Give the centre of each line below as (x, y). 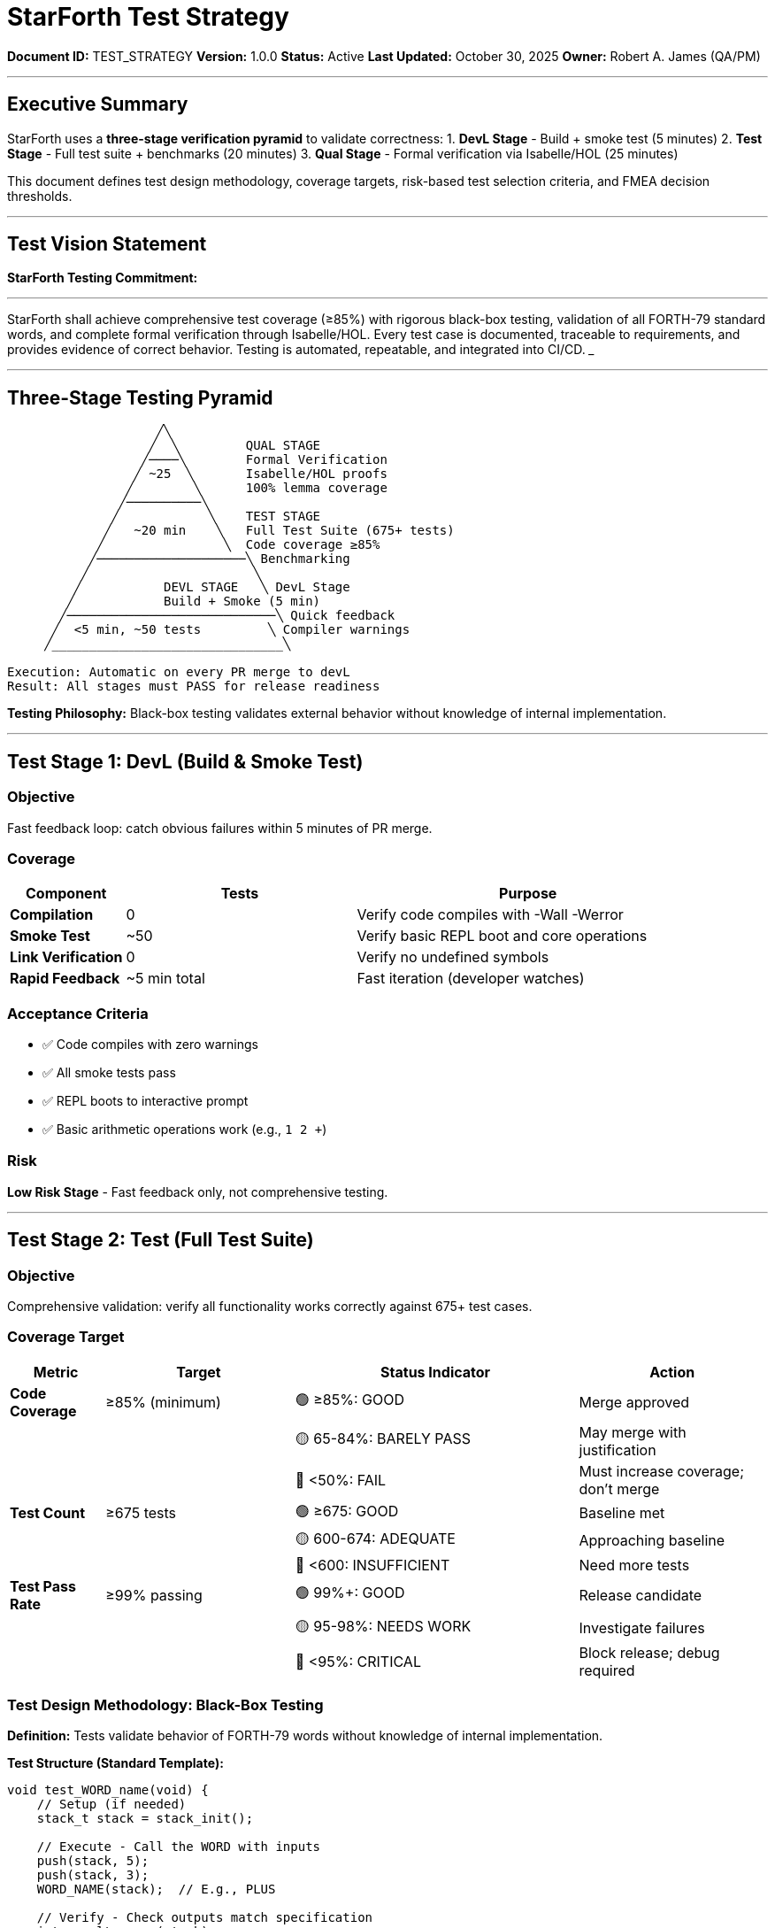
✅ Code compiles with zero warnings (150, 1044)
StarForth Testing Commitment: (103, 278)
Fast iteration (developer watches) (471, 979)
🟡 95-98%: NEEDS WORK (383, 1626)
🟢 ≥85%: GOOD (350, 1400)
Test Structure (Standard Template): (115, 1763)
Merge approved (634, 1402)
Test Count (47, 1513)
